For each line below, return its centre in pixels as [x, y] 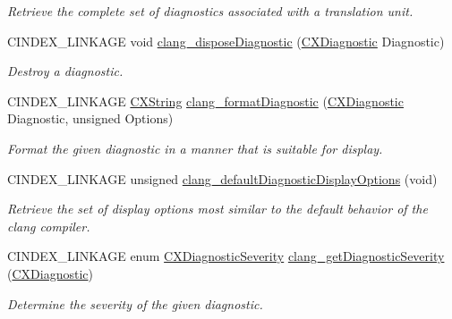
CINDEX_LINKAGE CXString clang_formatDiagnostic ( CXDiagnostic [205, 101]
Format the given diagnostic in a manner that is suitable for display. [195, 148]
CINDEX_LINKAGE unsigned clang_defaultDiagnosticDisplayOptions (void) [222, 178]
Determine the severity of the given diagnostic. [135, 303]
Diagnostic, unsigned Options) [90, 118]
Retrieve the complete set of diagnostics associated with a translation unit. [210, 11]
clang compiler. [49, 226]
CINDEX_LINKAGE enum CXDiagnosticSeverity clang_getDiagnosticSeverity [226, 256]
